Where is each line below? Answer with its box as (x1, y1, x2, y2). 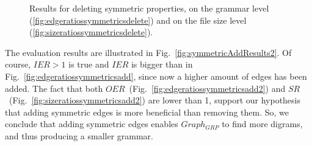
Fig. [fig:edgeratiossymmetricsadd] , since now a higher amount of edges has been (5, 69, 307, 82)
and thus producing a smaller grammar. (5, 129, 153, 142)
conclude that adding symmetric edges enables (5, 117, 178, 130)
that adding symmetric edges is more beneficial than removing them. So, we (5, 105, 289, 118)
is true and (68, 58, 109, 71)
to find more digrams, (222, 117, 303, 130)
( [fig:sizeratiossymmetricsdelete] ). (29, 26, 153, 38)
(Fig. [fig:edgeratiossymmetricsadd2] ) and (129, 82, 286, 94)
